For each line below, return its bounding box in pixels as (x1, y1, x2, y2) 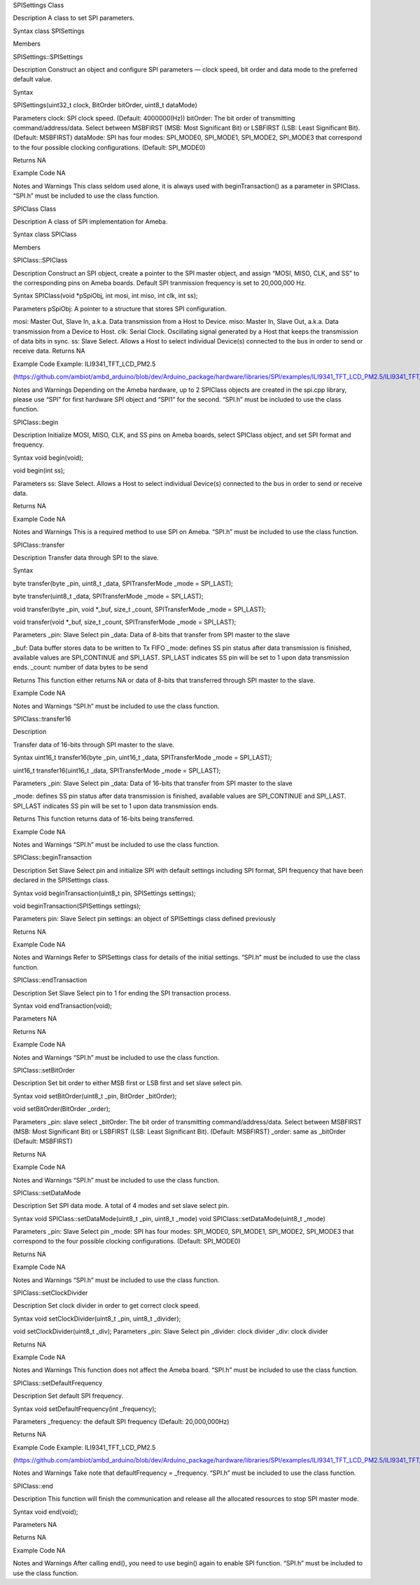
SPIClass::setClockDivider (13, 1288, 88, 1297)
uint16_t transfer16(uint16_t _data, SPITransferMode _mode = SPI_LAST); (13, 766, 221, 775)
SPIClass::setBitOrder (13, 1066, 76, 1074)
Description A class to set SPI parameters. (13, 14, 135, 22)
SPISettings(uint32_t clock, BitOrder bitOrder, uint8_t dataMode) (13, 101, 197, 109)
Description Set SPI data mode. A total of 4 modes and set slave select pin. (13, 1202, 230, 1210)
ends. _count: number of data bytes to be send (13, 663, 148, 672)
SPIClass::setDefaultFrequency (13, 1378, 103, 1387)
